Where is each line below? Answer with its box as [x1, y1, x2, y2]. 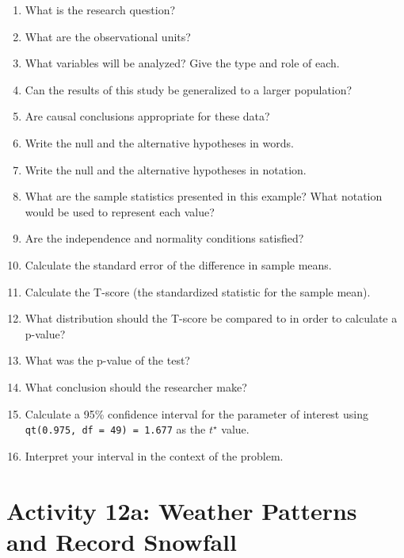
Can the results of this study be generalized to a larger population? [25, 81, 353, 97]
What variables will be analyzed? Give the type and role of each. [25, 55, 340, 71]
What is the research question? [25, 2, 176, 17]
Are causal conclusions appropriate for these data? [25, 108, 270, 124]
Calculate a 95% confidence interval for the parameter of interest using [25, 405, 368, 422]
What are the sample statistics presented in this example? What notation [25, 188, 383, 204]
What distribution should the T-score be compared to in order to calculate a [25, 310, 398, 327]
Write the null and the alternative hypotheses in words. [25, 134, 294, 151]
